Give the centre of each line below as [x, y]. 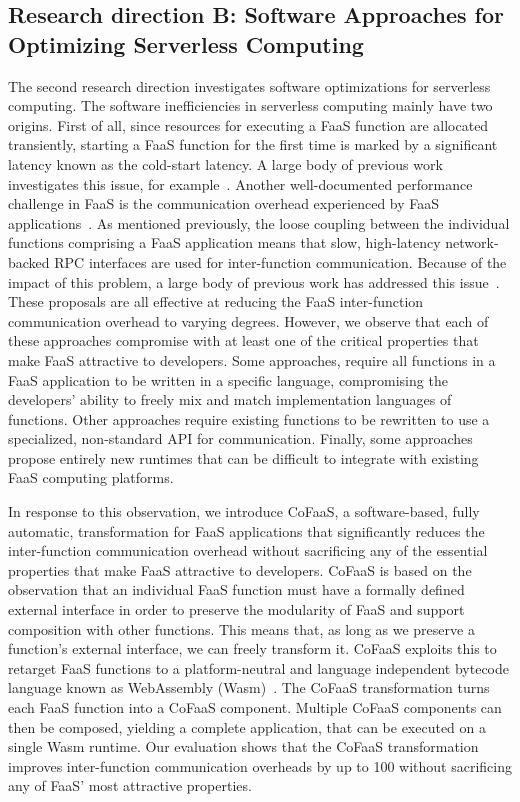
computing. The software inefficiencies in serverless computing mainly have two [250, 105]
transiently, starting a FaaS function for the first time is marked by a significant [253, 144]
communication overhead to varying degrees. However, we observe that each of [248, 320]
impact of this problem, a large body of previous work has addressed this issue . [254, 281]
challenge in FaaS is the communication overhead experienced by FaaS [224, 203]
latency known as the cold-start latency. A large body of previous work [225, 163]
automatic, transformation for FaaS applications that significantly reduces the [246, 530]
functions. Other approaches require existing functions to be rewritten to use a [249, 418]
